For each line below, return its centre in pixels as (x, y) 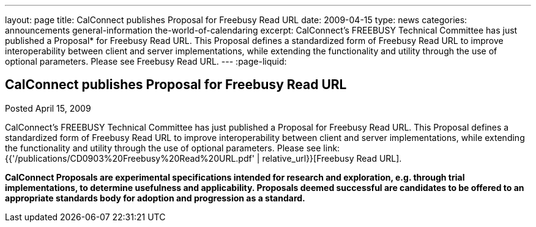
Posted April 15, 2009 (48, 108)
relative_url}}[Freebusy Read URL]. (332, 158)
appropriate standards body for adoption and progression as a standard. (155, 198)
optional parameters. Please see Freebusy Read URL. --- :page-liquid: (146, 61)
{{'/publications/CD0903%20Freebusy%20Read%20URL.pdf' (130, 158)
